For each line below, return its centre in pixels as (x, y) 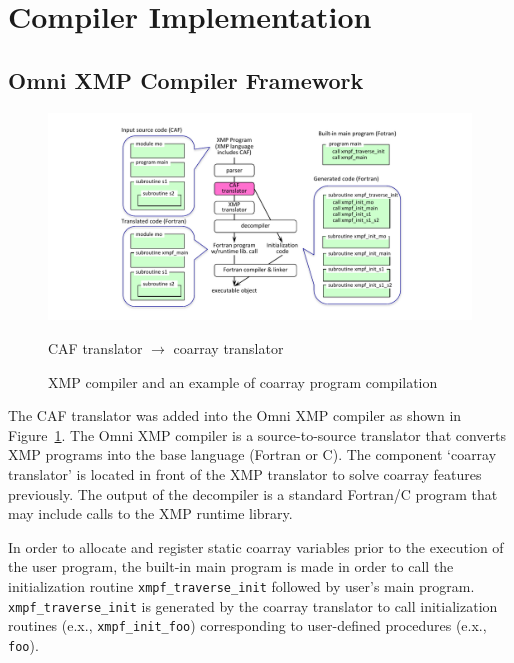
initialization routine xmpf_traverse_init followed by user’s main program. (241, 585)
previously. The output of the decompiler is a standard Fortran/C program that (253, 493)
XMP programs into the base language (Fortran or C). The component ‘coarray (252, 454)
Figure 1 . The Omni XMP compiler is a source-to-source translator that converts (257, 434)
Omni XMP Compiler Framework (186, 79)
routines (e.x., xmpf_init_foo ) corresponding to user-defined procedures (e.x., (247, 625)
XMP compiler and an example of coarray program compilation (243, 381)
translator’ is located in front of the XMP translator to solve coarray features (245, 474)
